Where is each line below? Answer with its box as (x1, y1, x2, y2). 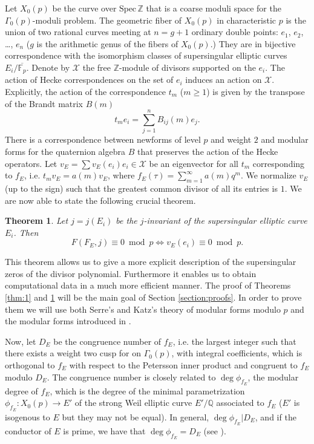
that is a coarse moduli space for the (146, 2, 281, 14)
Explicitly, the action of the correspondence (5, 85, 166, 98)
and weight (211, 133, 252, 146)
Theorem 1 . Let (5, 214, 68, 227)
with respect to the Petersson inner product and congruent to (69, 359, 298, 371)
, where (108, 169, 135, 181)
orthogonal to (5, 359, 55, 371)
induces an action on (185, 73, 262, 86)
